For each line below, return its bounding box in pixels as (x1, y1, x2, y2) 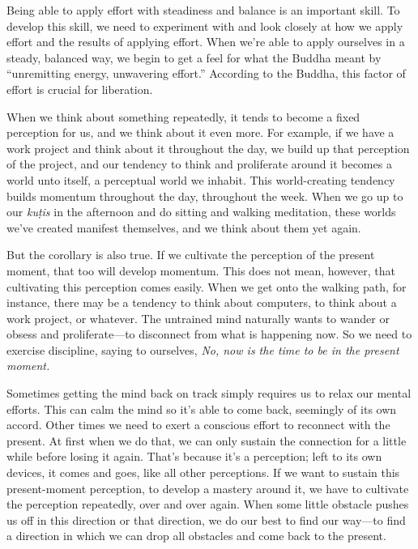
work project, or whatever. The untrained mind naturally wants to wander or (6, 309, 390, 326)
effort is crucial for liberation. (6, 80, 153, 97)
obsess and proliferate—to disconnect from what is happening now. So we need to (6, 326, 412, 343)
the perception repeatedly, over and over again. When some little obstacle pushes (6, 496, 409, 513)
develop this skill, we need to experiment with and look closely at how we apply (6, 17, 403, 34)
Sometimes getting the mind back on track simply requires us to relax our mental (6, 385, 412, 402)
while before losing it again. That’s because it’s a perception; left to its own (6, 448, 382, 465)
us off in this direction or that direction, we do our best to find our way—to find (6, 511, 406, 528)
